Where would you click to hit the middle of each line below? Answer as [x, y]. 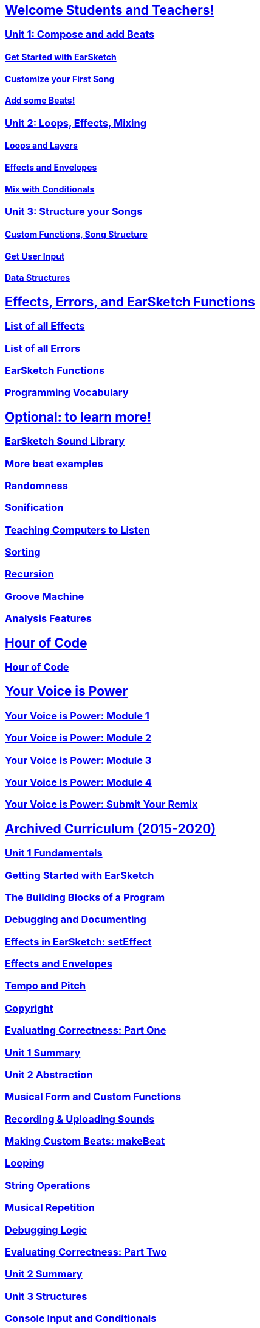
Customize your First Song [60, 79]
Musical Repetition [50, 1208]
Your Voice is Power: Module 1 [77, 715]
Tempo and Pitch [46, 986]
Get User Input [35, 256]
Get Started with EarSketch [61, 57]
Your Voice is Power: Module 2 [78, 738]
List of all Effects [45, 326]
